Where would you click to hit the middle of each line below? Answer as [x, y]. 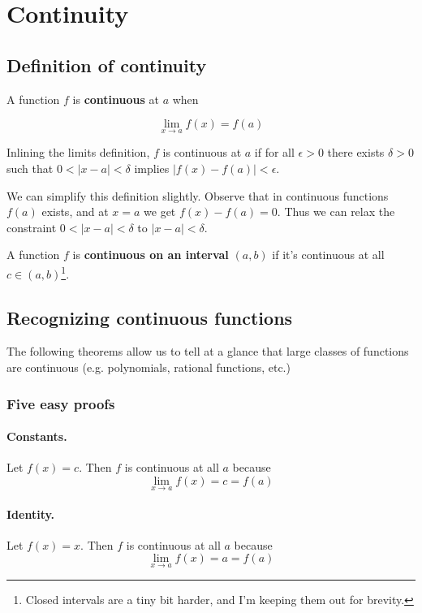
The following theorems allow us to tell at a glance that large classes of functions [208, 351]
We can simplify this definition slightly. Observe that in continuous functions [198, 195]
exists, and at [75, 212]
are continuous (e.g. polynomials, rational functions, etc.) [149, 367]
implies [152, 168]
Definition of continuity [107, 65]
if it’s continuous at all [328, 255]
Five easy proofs [61, 403]
